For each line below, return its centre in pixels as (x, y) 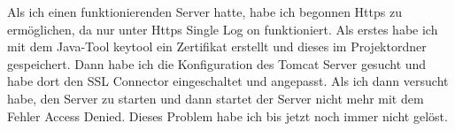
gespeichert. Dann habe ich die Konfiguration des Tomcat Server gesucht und (217, 63)
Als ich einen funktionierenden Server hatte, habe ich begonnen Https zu (204, 12)
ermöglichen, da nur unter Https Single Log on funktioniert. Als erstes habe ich (223, 29)
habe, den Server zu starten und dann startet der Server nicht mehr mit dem (216, 98)
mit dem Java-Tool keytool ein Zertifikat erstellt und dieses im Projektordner (217, 46)
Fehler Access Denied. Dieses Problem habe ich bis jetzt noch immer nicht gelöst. (227, 116)
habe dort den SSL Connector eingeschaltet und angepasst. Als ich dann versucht (228, 81)
